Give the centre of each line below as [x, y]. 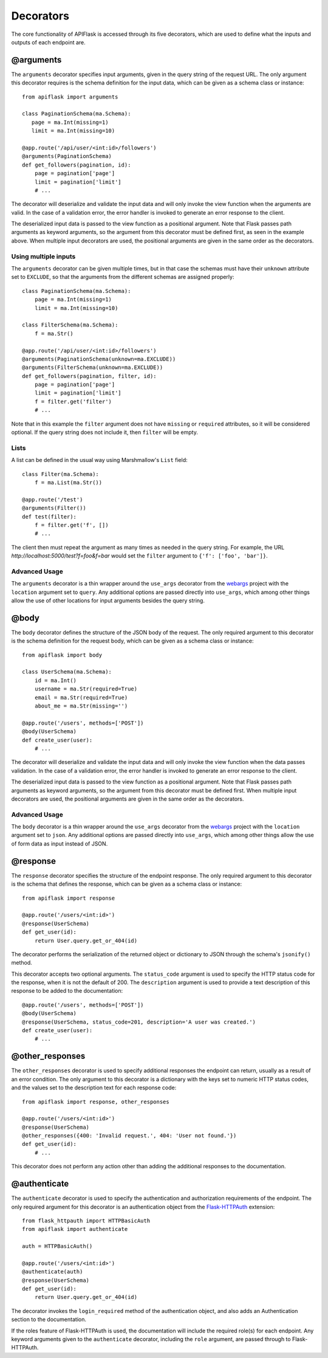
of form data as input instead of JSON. [60, 843]
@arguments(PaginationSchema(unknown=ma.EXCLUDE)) [99, 359]
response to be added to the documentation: [67, 991]
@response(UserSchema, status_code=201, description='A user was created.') [139, 1022]
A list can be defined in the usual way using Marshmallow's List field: [99, 460]
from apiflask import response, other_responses [96, 1101]
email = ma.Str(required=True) [81, 697]
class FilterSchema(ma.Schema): [70, 325]
